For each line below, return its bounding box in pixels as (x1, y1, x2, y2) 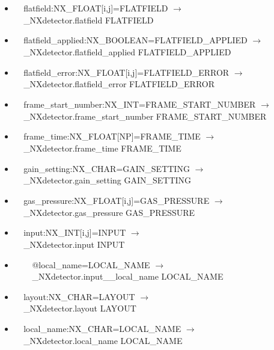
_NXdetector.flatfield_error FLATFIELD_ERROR (23, 78, 215, 90)
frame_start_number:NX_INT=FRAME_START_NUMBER (23, 97, 256, 110)
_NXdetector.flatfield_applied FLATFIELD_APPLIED (23, 45, 231, 58)
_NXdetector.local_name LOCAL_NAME (23, 334, 183, 346)
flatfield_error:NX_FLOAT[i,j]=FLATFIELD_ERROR (23, 66, 230, 78)
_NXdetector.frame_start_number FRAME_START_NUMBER (23, 109, 267, 122)
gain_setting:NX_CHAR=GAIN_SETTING (23, 162, 190, 174)
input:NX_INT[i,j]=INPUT (23, 226, 126, 239)
